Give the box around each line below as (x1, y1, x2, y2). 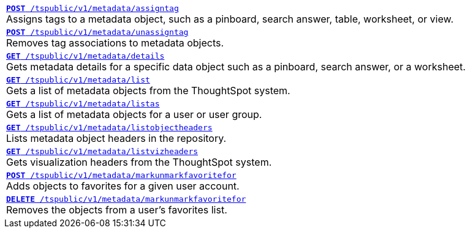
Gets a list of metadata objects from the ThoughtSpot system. (6, 84, 290, 97)
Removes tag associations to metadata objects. (6, 37, 224, 49)
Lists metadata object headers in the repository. (6, 132, 227, 144)
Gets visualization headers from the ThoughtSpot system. (6, 156, 272, 168)
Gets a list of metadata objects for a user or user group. (6, 108, 262, 120)
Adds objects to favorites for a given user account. (6, 180, 240, 192)
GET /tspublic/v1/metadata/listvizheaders (6, 147, 199, 156)
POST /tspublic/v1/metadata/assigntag (6, 4, 179, 13)
